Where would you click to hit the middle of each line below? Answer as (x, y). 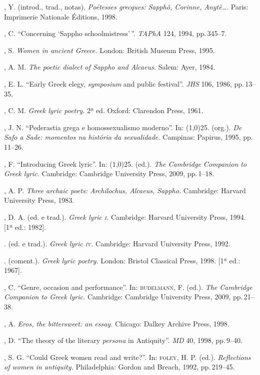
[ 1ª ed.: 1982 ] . (25, 227)
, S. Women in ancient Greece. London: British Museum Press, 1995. (109, 50)
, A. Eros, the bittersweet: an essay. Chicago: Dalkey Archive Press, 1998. (117, 323)
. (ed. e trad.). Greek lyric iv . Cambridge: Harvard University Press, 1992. (117, 244)
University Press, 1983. (39, 200)
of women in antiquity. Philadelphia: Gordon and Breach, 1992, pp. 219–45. (119, 367)
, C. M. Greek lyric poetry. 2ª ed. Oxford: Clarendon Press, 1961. (104, 110)
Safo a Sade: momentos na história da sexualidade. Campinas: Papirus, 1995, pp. (128, 137)
